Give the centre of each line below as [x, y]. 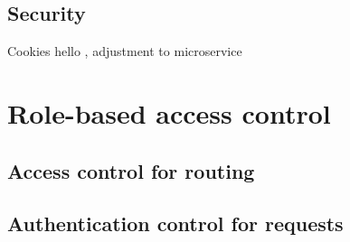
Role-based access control [169, 112]
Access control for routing [131, 170]
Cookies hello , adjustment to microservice [125, 51]
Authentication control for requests [175, 223]
